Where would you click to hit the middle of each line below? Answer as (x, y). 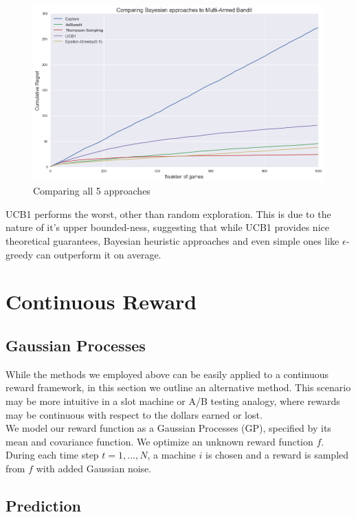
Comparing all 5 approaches (92, 191)
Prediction (43, 505)
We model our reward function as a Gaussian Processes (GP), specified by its (168, 428)
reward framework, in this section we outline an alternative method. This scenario (178, 387)
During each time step (52, 455)
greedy (20, 254)
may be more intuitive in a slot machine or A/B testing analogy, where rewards (173, 401)
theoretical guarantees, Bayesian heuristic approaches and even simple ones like (173, 241)
